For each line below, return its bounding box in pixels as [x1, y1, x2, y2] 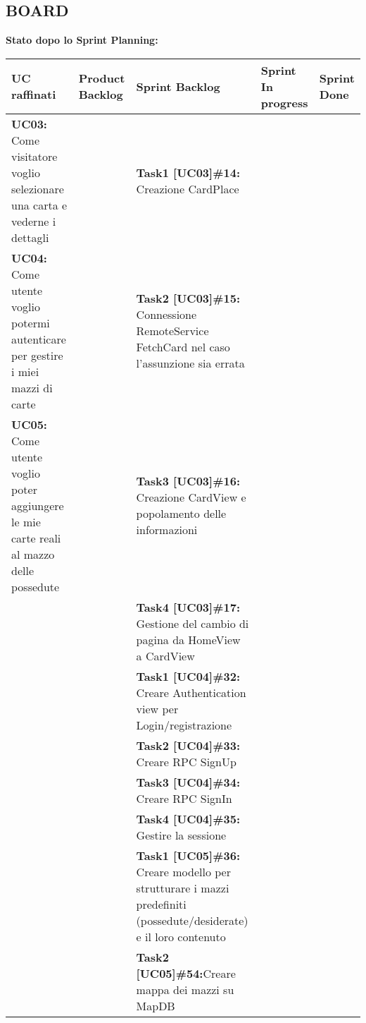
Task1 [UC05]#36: [136, 847, 240, 864]
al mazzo [11, 545, 55, 562]
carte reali [11, 529, 61, 546]
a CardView [136, 647, 195, 664]
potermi [11, 314, 50, 331]
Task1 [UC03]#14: [136, 164, 240, 181]
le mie [11, 513, 41, 530]
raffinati [11, 86, 56, 103]
